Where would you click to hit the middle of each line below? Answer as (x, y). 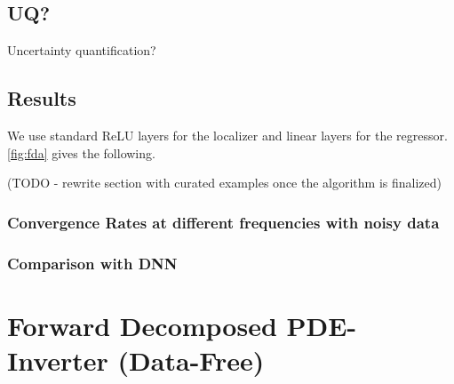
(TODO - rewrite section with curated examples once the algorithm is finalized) (224, 183)
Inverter (58, 360)
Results (42, 98)
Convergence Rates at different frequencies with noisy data (223, 222)
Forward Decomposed (142, 325)
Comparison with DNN (92, 263)
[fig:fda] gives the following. (81, 152)
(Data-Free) (191, 360)
